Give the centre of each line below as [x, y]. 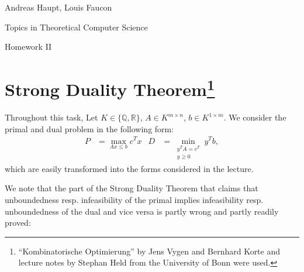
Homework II [28, 47]
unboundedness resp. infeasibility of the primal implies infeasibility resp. [134, 199]
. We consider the [255, 117]
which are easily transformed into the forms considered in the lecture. [129, 168]
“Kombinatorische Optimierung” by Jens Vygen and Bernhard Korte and [149, 251]
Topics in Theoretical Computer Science [76, 27]
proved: [18, 223]
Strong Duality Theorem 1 [110, 88]
